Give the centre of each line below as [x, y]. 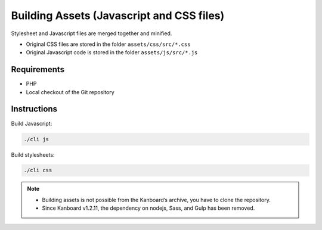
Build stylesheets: [33, 154]
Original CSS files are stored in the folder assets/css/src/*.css [108, 44]
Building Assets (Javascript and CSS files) [118, 15]
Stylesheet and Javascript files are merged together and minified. [92, 33]
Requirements [38, 69]
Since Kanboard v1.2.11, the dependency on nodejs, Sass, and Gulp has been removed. [148, 208]
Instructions [34, 109]
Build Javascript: [32, 123]
